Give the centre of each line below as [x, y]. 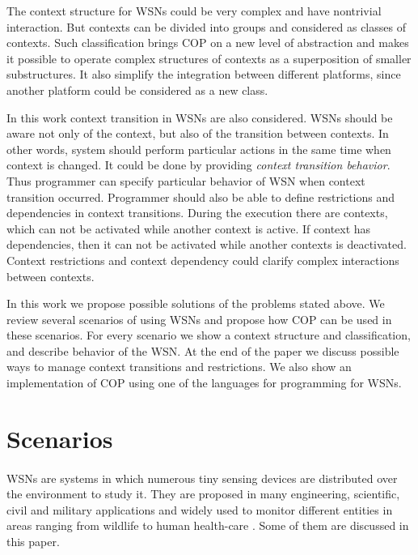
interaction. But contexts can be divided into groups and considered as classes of [206, 26]
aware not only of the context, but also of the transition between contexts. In [198, 133]
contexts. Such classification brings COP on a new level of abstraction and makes [208, 43]
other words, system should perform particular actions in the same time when [199, 149]
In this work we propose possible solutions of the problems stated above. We [196, 303]
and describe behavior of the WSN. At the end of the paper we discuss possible [203, 350]
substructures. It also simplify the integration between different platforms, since [204, 74]
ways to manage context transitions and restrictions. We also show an [179, 367]
